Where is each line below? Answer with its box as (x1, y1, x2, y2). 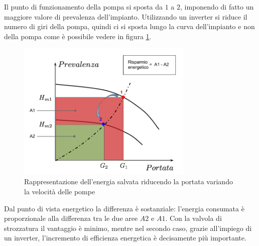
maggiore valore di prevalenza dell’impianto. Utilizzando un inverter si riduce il (4, 11, 247, 22)
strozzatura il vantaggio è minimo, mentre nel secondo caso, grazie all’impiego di (4, 222, 252, 233)
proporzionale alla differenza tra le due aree (4, 213, 138, 223)
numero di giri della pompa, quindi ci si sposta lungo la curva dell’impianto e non (4, 21, 255, 32)
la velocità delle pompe (24, 186, 95, 196)
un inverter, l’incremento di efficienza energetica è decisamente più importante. (4, 232, 246, 243)
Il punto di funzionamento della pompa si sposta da (4, 2, 163, 12)
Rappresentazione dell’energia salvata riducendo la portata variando (24, 176, 233, 187)
